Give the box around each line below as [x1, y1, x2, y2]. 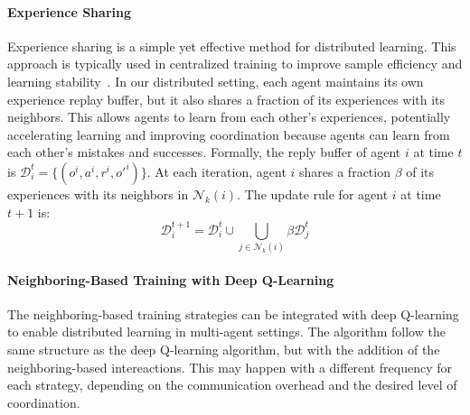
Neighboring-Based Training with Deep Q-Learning [7, 270, 334, 289]
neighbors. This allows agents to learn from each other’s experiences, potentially [7, 107, 451, 126]
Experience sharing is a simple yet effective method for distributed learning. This [7, 36, 456, 55]
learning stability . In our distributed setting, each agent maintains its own [7, 71, 424, 90]
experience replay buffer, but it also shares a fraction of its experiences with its [7, 89, 446, 108]
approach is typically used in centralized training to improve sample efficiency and [7, 54, 463, 73]
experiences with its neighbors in [7, 184, 189, 203]
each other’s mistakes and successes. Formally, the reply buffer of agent [7, 143, 401, 161]
